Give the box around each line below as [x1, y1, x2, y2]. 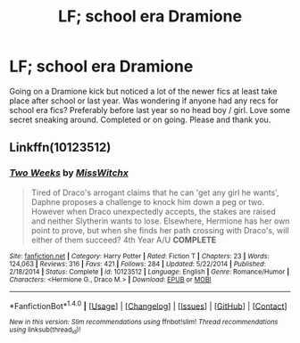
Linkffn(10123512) [9, 140, 112, 155]
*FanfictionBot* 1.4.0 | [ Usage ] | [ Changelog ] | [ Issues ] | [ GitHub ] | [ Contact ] [9, 298, 287, 311]
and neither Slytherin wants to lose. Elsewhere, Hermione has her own [30, 216, 290, 226]
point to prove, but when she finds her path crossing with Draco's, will [30, 225, 289, 235]
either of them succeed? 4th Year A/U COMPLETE [30, 234, 217, 245]
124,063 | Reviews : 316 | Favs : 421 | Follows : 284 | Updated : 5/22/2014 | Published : [9, 259, 266, 268]
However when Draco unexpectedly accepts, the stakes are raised [30, 206, 277, 216]
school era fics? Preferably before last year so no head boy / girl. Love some [9, 104, 290, 115]
